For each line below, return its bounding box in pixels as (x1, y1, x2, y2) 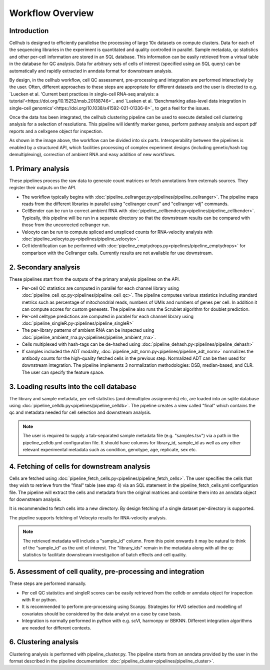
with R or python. (21, 597, 57, 603)
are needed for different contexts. (21, 624, 91, 630)
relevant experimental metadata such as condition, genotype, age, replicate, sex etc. (22, 446, 197, 452)
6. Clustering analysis (9, 638, 79, 646)
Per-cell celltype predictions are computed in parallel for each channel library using (21, 313, 194, 319)
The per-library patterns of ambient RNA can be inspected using (21, 327, 154, 333)
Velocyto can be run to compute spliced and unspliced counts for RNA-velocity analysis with (21, 229, 212, 235)
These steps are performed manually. (9, 580, 87, 586)
